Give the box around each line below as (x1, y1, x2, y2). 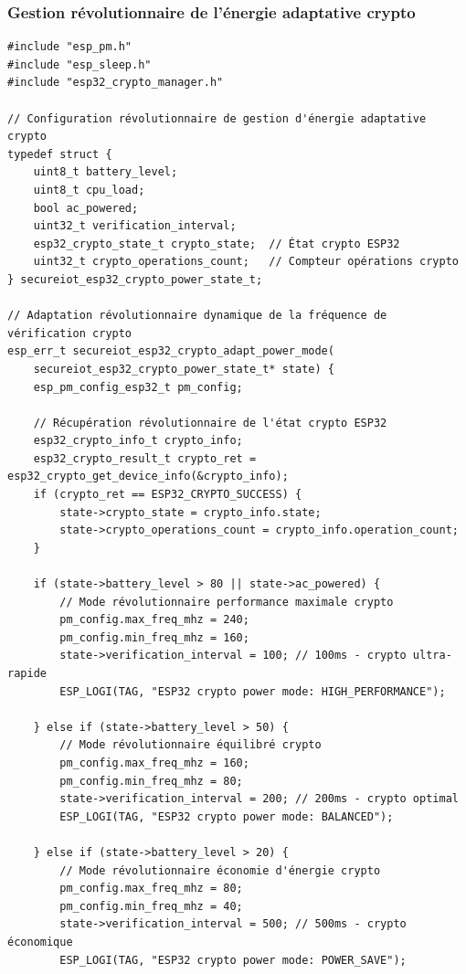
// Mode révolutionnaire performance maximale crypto (59, 595, 394, 609)
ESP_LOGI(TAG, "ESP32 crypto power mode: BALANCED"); (59, 810, 394, 823)
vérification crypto (7, 326, 132, 340)
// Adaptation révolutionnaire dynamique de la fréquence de (7, 309, 387, 323)
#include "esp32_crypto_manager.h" (7, 76, 224, 90)
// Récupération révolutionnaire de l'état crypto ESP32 (33, 416, 387, 429)
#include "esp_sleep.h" (7, 58, 152, 71)
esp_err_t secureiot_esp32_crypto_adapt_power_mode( (7, 344, 334, 358)
